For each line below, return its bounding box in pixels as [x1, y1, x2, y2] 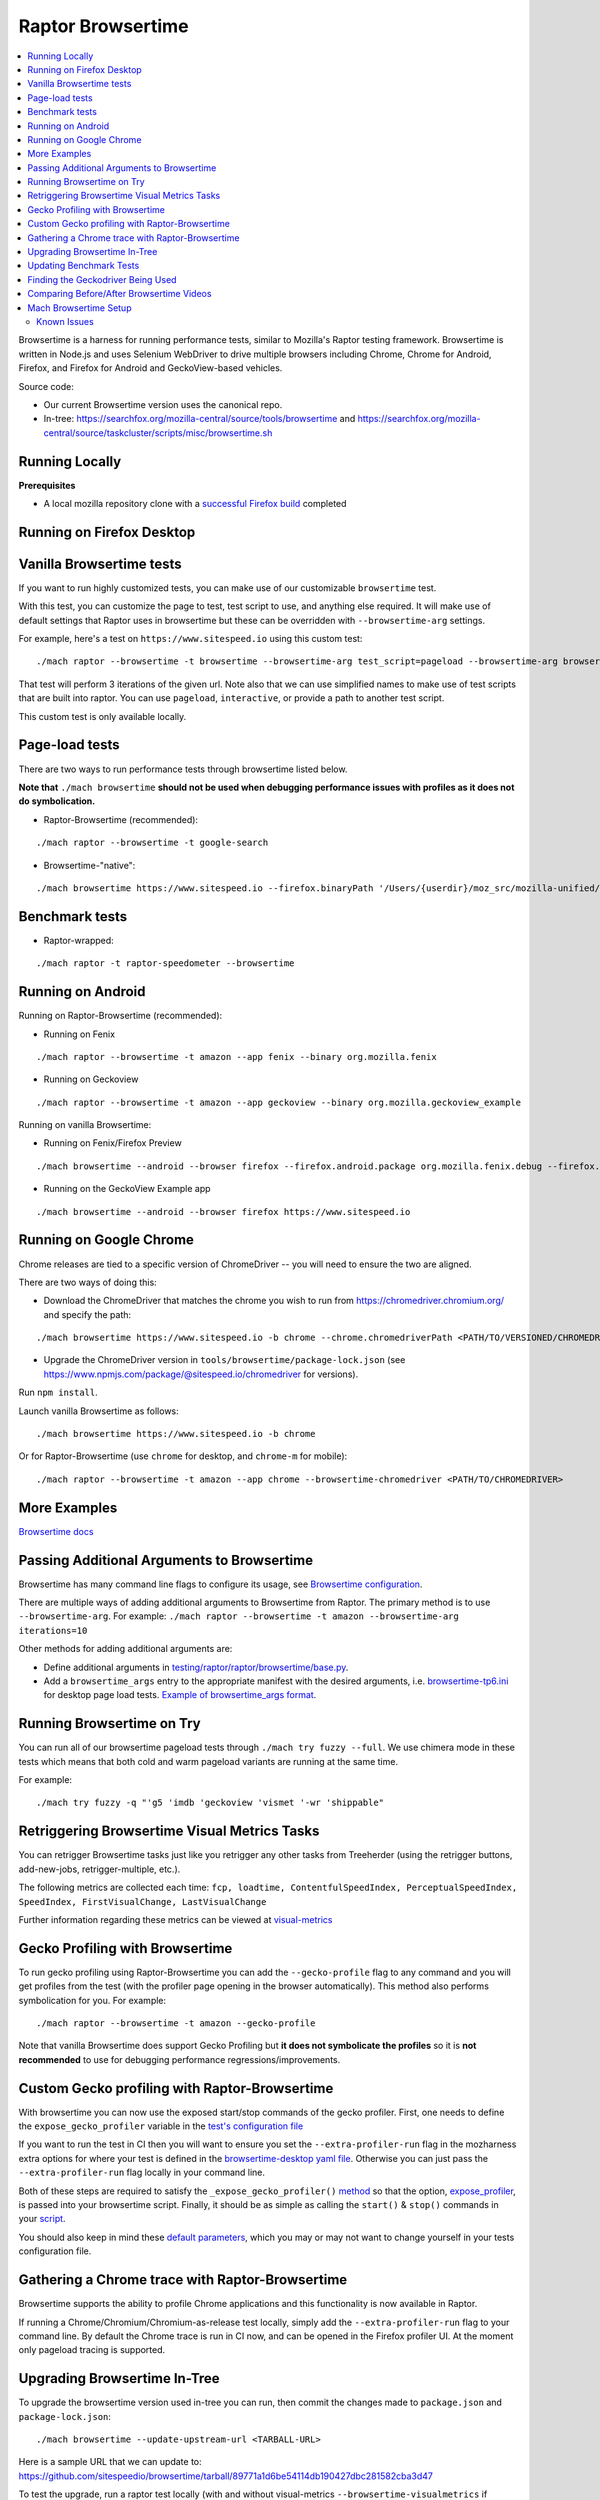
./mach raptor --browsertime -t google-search [36, 837, 269, 849]
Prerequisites [18, 479, 76, 491]
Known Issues [36, 315, 94, 327]
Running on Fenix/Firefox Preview [43, 1137, 182, 1149]
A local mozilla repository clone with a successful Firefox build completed [43, 498, 347, 509]
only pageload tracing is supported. [18, 2344, 166, 2356]
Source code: [18, 380, 74, 392]
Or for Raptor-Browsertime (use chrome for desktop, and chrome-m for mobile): [18, 1450, 348, 1462]
